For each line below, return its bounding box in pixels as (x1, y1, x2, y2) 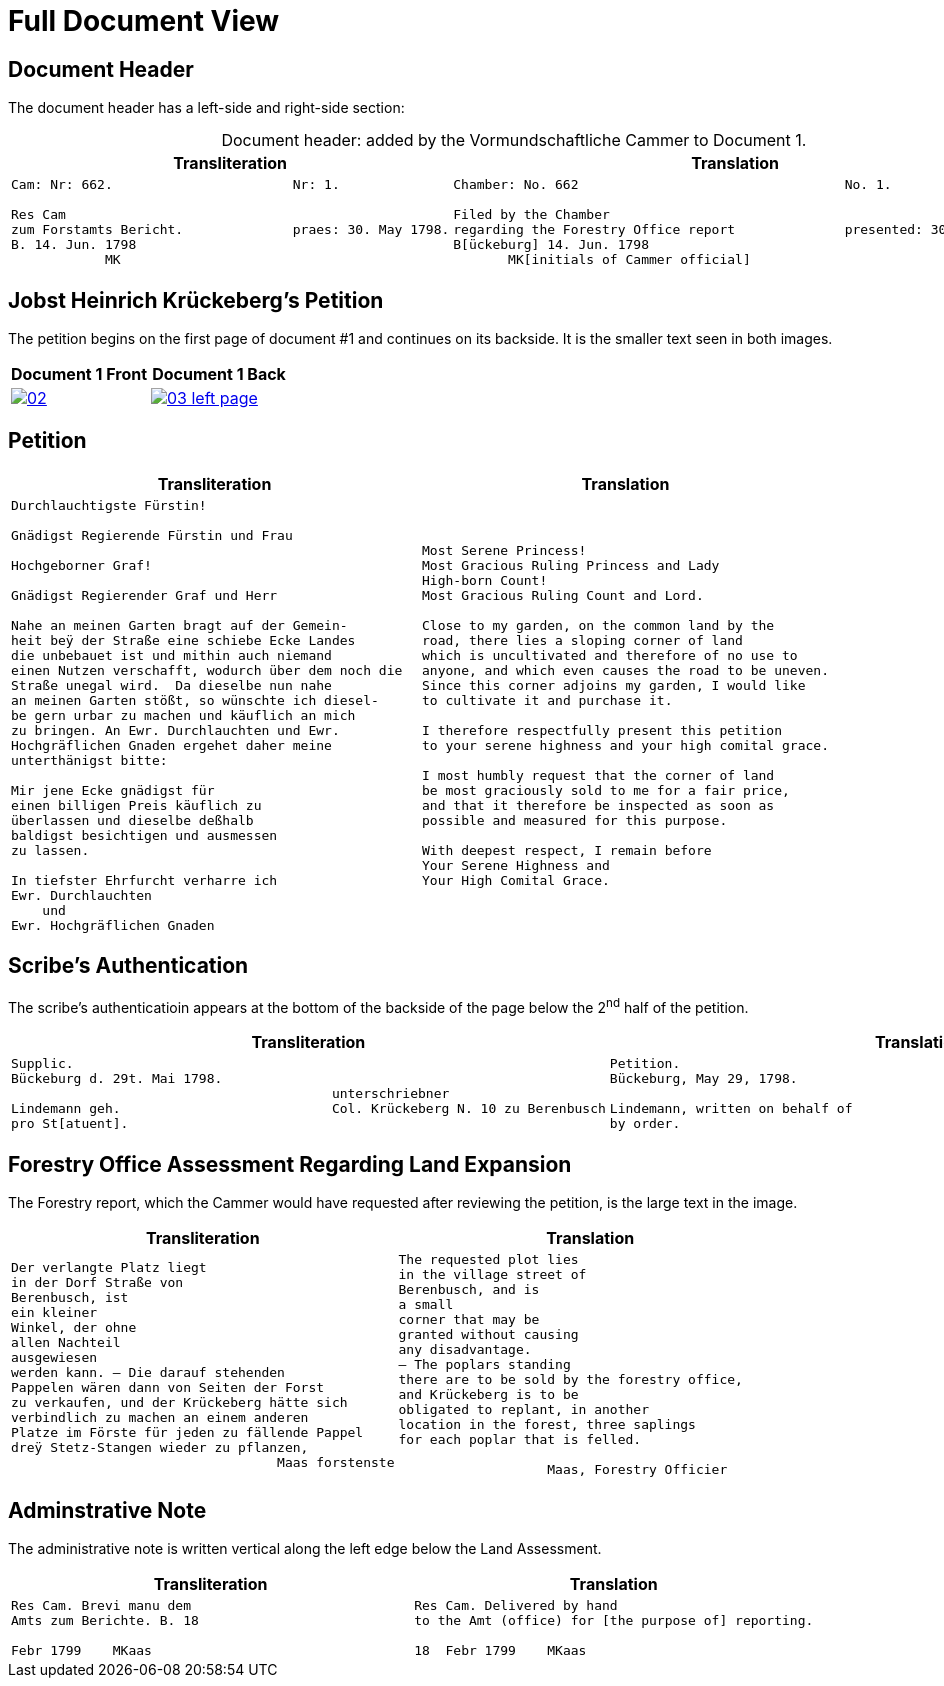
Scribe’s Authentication (8, 953, 249, 979)
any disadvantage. (398, 1342, 532, 1358)
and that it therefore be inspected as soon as (422, 797, 775, 813)
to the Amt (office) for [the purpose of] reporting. (414, 1613, 814, 1629)
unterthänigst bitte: (11, 752, 168, 768)
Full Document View (8, 4, 280, 38)
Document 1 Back (152, 364, 286, 385)
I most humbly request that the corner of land (422, 767, 775, 783)
